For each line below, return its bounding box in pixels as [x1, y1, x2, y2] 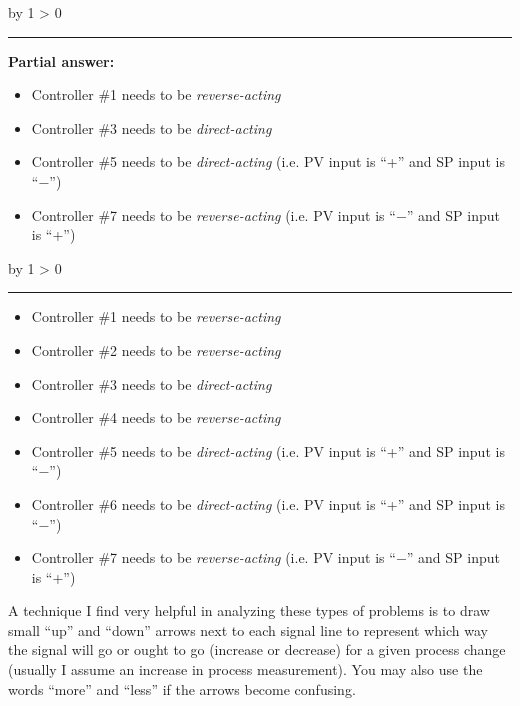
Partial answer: [8, 50, 115, 71]
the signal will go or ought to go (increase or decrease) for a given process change [8, 639, 506, 660]
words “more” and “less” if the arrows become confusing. [8, 678, 356, 699]
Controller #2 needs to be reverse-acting [31, 339, 281, 360]
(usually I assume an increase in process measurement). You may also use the [8, 659, 483, 680]
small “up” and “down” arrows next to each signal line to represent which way [8, 619, 488, 640]
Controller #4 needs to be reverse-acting [31, 407, 281, 428]
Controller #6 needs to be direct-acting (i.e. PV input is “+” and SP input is [31, 493, 505, 514]
